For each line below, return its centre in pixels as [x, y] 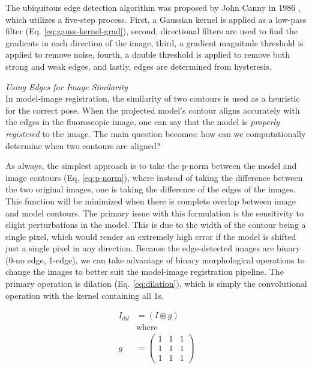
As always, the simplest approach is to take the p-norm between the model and [151, 166]
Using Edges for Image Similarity [67, 86]
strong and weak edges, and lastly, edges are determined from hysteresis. [139, 66]
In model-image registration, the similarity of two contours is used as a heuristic [153, 98]
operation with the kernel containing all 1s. [85, 295]
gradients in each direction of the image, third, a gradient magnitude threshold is [154, 42]
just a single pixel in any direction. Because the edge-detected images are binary [153, 248]
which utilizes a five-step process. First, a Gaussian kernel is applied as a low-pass [156, 19]
